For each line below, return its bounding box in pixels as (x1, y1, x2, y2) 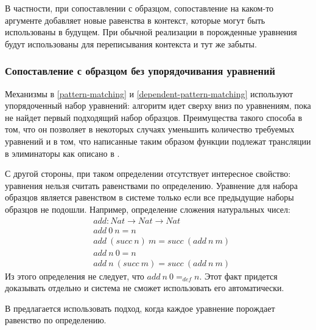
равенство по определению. (5, 314, 107, 326)
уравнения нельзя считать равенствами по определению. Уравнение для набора (5, 179, 298, 191)
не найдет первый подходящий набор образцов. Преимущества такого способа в (5, 111, 303, 123)
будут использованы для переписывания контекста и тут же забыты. (5, 37, 257, 50)
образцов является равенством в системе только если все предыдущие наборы (5, 191, 294, 204)
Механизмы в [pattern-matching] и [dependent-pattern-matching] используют (5, 87, 293, 100)
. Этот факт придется (199, 269, 278, 282)
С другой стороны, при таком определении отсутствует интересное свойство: (5, 167, 291, 180)
